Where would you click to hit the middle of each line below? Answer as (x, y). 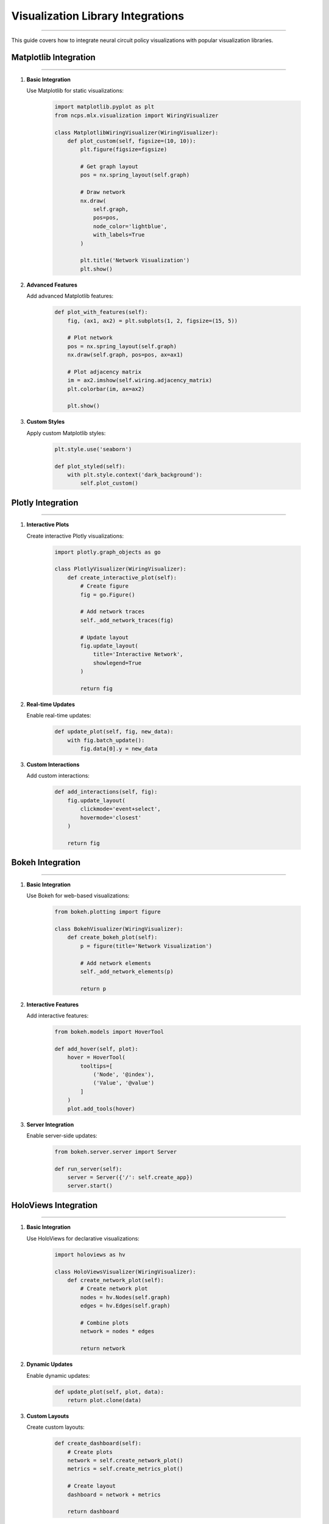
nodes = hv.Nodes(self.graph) (125, 1297)
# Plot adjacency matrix (104, 372)
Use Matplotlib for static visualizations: (75, 91)
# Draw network (103, 192)
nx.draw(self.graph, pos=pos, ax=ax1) (125, 355)
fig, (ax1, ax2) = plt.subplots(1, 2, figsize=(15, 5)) (153, 321)
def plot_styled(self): (90, 466)
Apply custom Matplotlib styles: (66, 433)
